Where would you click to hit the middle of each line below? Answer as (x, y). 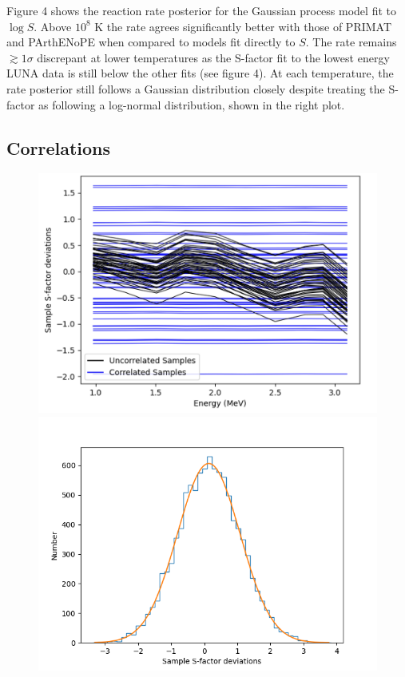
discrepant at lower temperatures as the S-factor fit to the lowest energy (213, 57)
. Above (53, 26)
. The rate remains (351, 42)
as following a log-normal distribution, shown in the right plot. (192, 104)
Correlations (59, 147)
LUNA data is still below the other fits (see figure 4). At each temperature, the (200, 73)
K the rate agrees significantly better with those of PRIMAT (243, 26)
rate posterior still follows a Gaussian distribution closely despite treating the (196, 88)
